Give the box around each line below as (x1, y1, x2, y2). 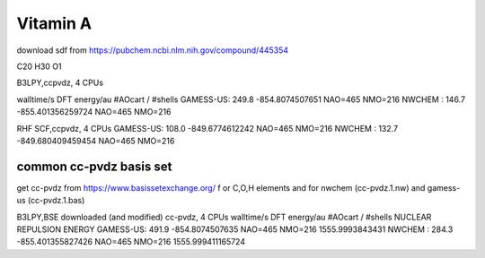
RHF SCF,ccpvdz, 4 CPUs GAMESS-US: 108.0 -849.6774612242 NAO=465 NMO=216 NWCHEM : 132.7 (16, 123, 399, 133)
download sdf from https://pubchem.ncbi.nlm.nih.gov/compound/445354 (16, 45, 289, 56)
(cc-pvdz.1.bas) (27, 195, 85, 206)
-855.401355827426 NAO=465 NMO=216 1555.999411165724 (16, 236, 246, 247)
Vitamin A (16, 13, 93, 33)
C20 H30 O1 (16, 61, 62, 72)
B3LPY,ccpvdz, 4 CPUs (16, 77, 103, 89)
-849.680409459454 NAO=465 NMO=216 (16, 135, 175, 146)
